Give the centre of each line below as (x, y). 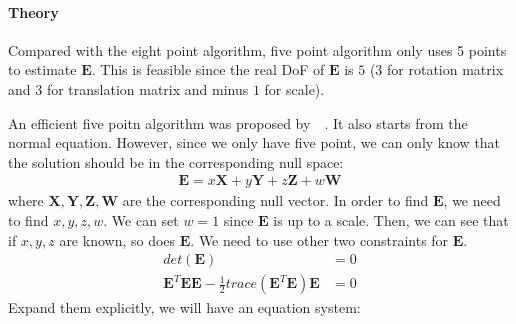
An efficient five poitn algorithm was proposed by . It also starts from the (238, 122)
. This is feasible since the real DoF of (208, 69)
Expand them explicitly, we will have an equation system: (184, 307)
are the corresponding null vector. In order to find (275, 200)
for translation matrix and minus (147, 88)
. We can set (141, 219)
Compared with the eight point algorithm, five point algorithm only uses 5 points (257, 49)
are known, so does (117, 239)
